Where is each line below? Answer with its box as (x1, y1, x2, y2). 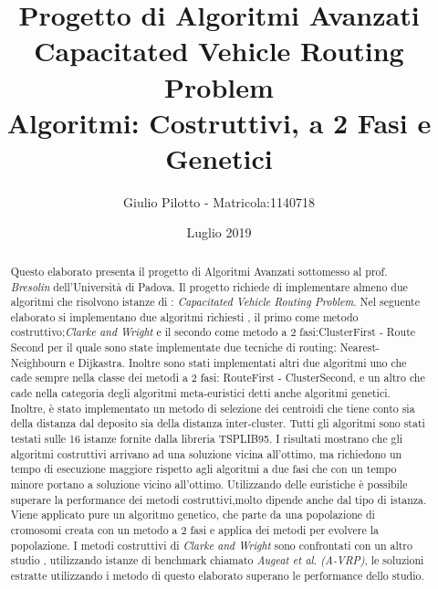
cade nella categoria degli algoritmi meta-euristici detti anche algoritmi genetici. (10, 385, 391, 401)
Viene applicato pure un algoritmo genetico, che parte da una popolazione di (10, 507, 375, 522)
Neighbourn (10, 354, 67, 370)
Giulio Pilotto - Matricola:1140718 (123, 192, 315, 211)
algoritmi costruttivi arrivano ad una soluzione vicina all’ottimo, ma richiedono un (10, 446, 402, 461)
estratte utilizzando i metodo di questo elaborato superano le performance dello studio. (10, 567, 424, 583)
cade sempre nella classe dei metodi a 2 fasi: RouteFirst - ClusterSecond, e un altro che (10, 370, 425, 385)
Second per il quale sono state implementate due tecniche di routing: (10, 340, 337, 355)
